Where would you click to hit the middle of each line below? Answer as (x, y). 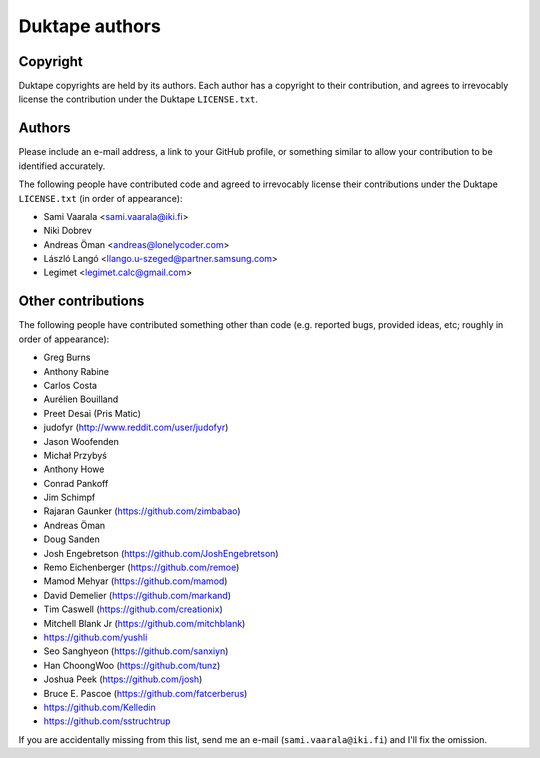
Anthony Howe (74, 469)
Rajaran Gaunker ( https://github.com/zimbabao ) (142, 511)
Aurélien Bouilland (81, 399)
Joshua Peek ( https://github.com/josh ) (123, 679)
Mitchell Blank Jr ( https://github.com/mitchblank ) (144, 623)
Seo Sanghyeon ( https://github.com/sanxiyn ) (136, 651)
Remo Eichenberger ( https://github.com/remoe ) (141, 567)
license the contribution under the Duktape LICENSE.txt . (138, 99)
